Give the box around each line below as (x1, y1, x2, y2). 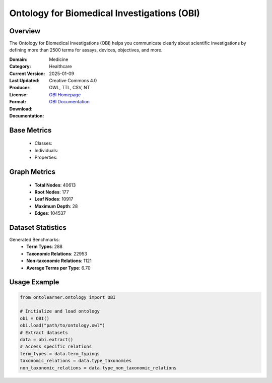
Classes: (34, 140, 52, 146)
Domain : (9, 56, 28, 62)
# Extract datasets (20, 330, 68, 335)
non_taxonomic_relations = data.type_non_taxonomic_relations (20, 365, 177, 370)
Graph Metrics (9, 167, 55, 176)
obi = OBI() (20, 315, 50, 321)
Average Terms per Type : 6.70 (26, 265, 91, 271)
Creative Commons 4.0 (49, 78, 97, 84)
